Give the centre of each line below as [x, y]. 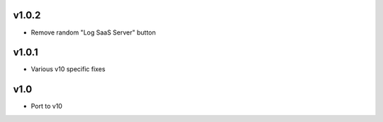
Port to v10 [47, 106]
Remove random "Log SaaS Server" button [93, 32]
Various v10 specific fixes [68, 69]
